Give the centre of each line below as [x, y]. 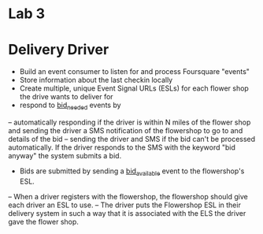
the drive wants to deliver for [66, 97]
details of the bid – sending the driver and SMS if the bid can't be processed [132, 139]
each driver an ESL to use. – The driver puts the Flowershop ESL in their [125, 205]
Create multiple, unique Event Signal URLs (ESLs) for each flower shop [134, 88]
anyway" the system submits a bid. [65, 155]
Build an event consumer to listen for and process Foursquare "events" [135, 72]
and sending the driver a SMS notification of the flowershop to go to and [126, 130]
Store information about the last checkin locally [96, 80]
